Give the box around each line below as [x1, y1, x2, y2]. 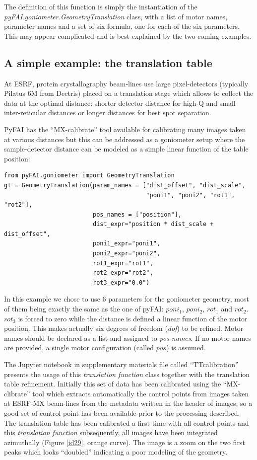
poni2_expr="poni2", [92, 250, 161, 257]
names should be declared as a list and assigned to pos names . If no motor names [4, 332, 251, 343]
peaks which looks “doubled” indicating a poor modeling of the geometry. [4, 447, 228, 457]
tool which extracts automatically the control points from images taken [32, 388, 249, 398]
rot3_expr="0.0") [92, 279, 150, 286]
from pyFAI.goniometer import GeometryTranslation [4, 172, 175, 179]
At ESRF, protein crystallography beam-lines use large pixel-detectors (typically [4, 78, 249, 88]
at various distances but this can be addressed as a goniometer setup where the [4, 134, 245, 144]
